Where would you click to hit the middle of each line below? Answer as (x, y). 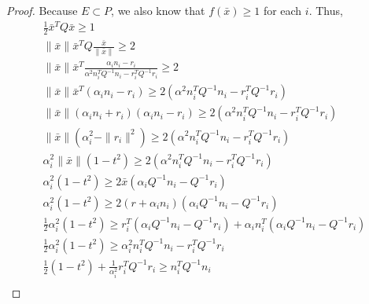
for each (282, 10)
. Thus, (326, 10)
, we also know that (158, 10)
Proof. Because (42, 10)
